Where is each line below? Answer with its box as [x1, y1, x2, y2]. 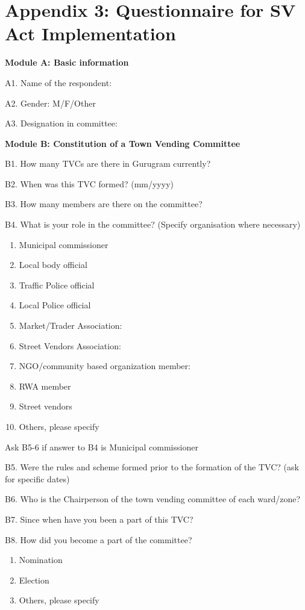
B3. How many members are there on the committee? [5, 198, 203, 210]
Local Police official [19, 299, 91, 311]
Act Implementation [5, 21, 176, 46]
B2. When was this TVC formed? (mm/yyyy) [5, 177, 174, 190]
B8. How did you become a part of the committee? [5, 533, 192, 546]
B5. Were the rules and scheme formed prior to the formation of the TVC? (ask [5, 461, 299, 473]
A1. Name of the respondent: [5, 76, 112, 89]
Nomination [19, 553, 63, 566]
